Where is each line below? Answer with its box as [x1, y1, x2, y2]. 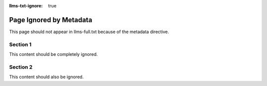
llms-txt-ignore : [9, 3, 43, 8]
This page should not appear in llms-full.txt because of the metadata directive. [9, 29, 169, 35]
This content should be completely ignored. [9, 51, 98, 57]
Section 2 [9, 63, 33, 70]
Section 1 [9, 41, 32, 48]
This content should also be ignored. [9, 74, 84, 80]
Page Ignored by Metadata [9, 15, 92, 24]
